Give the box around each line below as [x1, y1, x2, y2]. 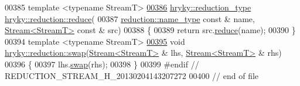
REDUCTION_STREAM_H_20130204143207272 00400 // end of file [5, 69, 259, 81]
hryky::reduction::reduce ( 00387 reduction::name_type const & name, [5, 12, 255, 24]
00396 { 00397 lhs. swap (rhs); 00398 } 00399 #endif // [5, 58, 199, 70]
